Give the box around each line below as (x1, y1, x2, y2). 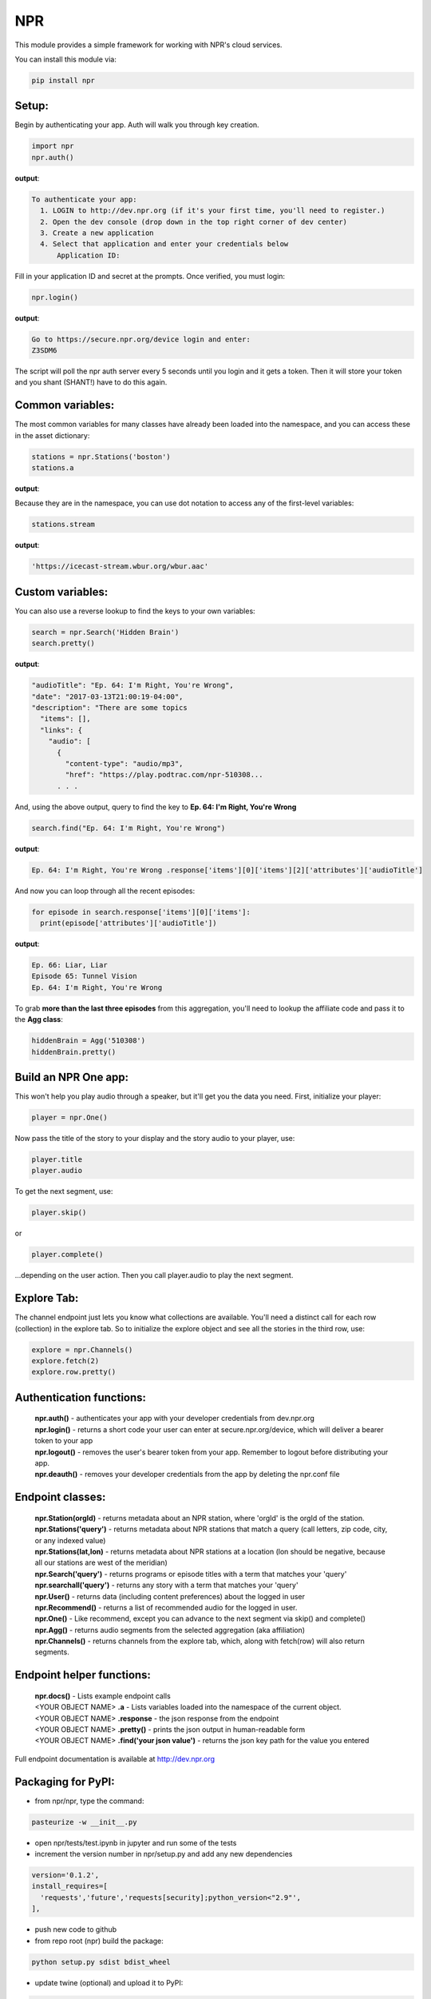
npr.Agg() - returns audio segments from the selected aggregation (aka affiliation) (34, 1625, 306, 1634)
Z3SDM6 (31, 346, 57, 355)
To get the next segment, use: (14, 1187, 113, 1196)
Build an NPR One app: (14, 1070, 129, 1083)
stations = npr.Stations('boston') (31, 452, 171, 461)
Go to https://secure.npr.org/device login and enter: (31, 334, 251, 344)
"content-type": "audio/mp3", (65, 760, 184, 768)
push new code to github (34, 1925, 117, 1934)
